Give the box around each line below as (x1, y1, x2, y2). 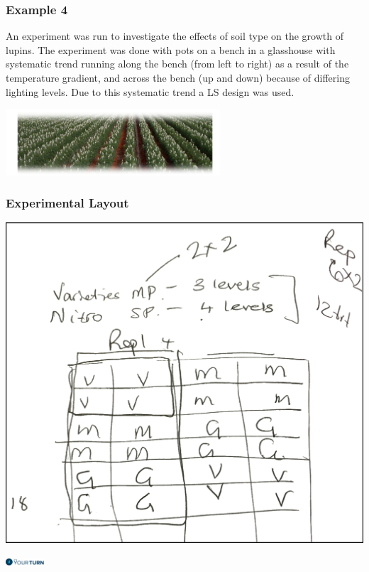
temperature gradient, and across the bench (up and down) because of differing (6, 70, 351, 85)
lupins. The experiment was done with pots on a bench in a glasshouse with (6, 42, 336, 57)
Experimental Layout (6, 194, 129, 212)
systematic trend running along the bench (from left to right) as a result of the (6, 56, 349, 71)
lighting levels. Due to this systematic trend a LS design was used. (6, 84, 294, 99)
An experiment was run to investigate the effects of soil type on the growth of (6, 28, 343, 43)
